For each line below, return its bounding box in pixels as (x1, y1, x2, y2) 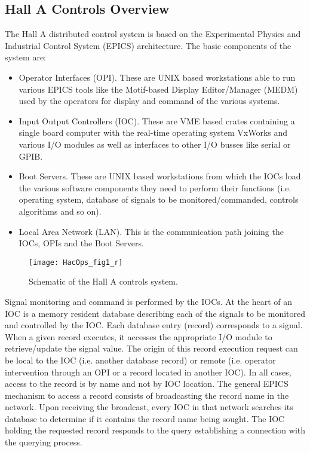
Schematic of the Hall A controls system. (29, 275, 178, 288)
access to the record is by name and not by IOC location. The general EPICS (5, 377, 288, 390)
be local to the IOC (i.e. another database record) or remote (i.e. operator (5, 353, 276, 366)
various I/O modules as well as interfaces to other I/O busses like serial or (19, 138, 291, 150)
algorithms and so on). (19, 204, 102, 217)
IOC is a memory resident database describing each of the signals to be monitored (5, 307, 306, 319)
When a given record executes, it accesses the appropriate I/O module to (5, 330, 272, 343)
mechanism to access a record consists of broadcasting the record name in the (5, 389, 289, 401)
